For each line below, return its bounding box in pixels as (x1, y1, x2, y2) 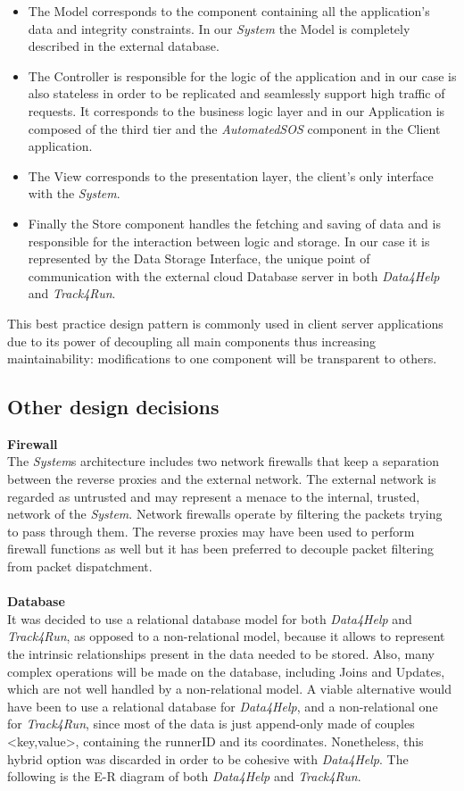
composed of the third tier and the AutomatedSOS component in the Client (28, 119, 441, 137)
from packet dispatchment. (7, 557, 153, 576)
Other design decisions (7, 393, 220, 420)
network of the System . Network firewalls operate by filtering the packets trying (7, 504, 443, 523)
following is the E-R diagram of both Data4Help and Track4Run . (7, 767, 361, 786)
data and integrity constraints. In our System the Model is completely (28, 19, 410, 37)
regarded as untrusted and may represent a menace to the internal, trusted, (7, 487, 420, 505)
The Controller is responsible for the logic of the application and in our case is (28, 66, 457, 85)
